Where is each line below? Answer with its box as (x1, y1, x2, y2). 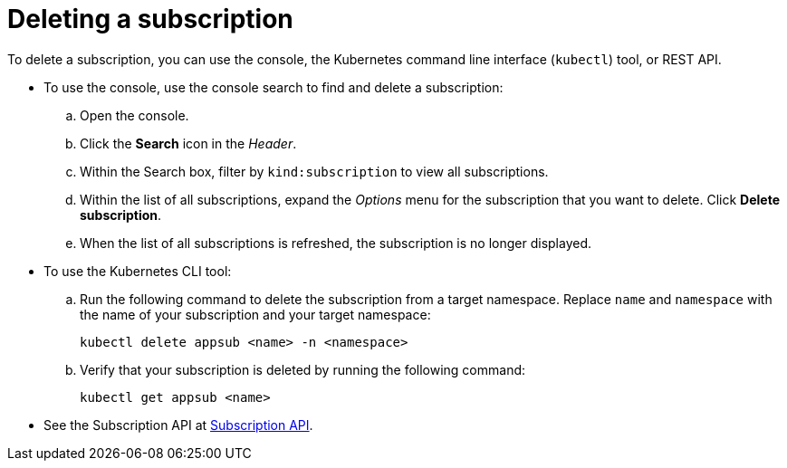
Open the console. (80, 107, 189, 123)
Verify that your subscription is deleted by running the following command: (80, 361, 526, 377)
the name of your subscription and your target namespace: (80, 306, 431, 322)
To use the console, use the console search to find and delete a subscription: (43, 79, 504, 95)
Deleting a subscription (7, 4, 293, 34)
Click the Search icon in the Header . (80, 135, 297, 151)
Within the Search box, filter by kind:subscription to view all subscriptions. (80, 163, 549, 179)
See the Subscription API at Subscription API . (43, 416, 313, 433)
